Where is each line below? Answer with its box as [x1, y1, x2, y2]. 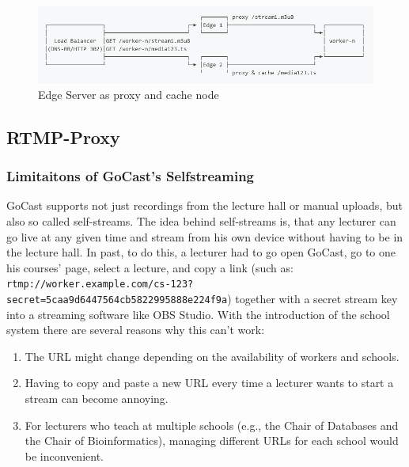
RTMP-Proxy [6, 124, 120, 149]
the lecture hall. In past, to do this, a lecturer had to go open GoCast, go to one [6, 244, 396, 260]
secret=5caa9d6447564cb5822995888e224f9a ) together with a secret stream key [6, 290, 398, 306]
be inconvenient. [25, 447, 104, 464]
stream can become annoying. [25, 390, 169, 407]
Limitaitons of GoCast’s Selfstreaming [6, 166, 255, 186]
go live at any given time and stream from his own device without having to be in [6, 228, 403, 245]
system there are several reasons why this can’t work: [6, 321, 265, 338]
